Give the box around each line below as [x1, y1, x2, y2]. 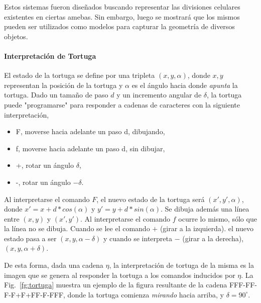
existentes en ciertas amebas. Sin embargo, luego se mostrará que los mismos [4, 11, 240, 22]
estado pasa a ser [4, 233, 57, 243]
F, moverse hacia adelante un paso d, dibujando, [16, 126, 165, 137]
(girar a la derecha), [182, 233, 244, 243]
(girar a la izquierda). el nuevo [160, 223, 253, 234]
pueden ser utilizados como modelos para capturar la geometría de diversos [4, 21, 235, 32]
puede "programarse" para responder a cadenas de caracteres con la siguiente [4, 99, 240, 110]
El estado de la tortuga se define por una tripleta [4, 70, 155, 80]
